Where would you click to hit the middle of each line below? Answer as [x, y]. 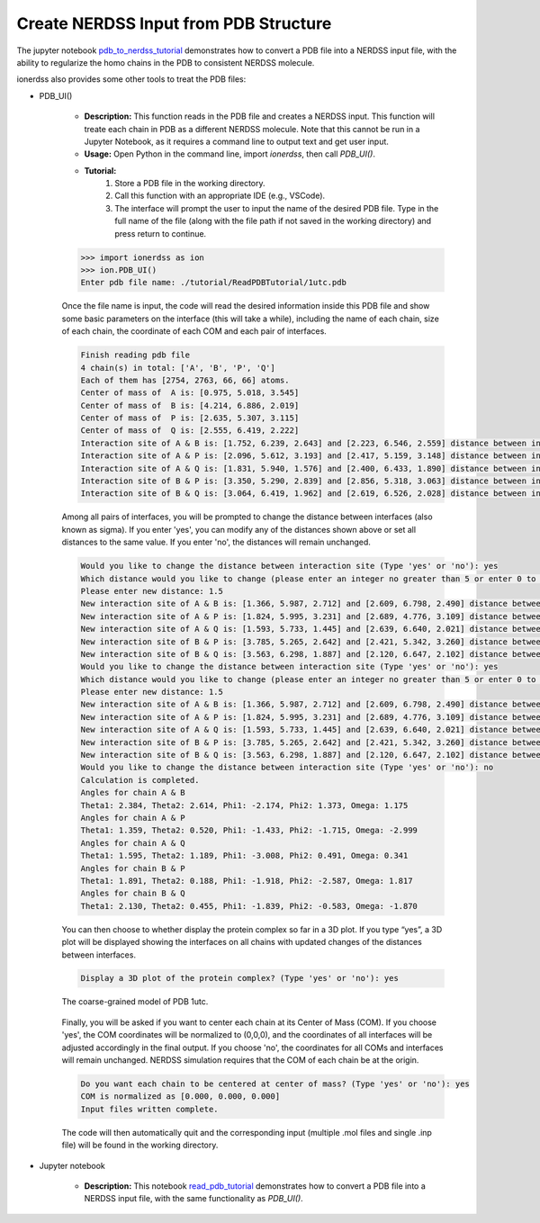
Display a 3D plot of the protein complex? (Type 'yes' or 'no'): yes [240, 978]
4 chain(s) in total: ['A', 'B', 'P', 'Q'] [178, 368]
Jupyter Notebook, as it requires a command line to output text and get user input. [236, 141]
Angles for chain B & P [133, 868]
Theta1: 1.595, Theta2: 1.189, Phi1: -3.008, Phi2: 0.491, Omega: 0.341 [244, 856]
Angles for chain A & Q [133, 843]
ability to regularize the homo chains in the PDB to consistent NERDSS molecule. [166, 62]
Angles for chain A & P [133, 818]
